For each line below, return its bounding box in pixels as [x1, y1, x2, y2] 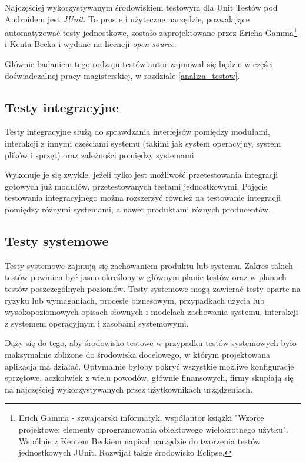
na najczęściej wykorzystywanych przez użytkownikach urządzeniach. [5, 383, 253, 395]
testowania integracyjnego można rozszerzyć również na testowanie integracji [5, 191, 281, 204]
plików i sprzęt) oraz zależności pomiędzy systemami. [5, 148, 197, 161]
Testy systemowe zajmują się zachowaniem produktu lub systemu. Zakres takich [5, 259, 293, 271]
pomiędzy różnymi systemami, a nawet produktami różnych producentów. [5, 202, 271, 215]
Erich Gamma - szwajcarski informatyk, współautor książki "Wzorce [18, 411, 264, 424]
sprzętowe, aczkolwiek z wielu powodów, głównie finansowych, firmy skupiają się [5, 371, 294, 384]
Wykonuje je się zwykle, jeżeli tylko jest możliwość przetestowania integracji [5, 168, 278, 181]
